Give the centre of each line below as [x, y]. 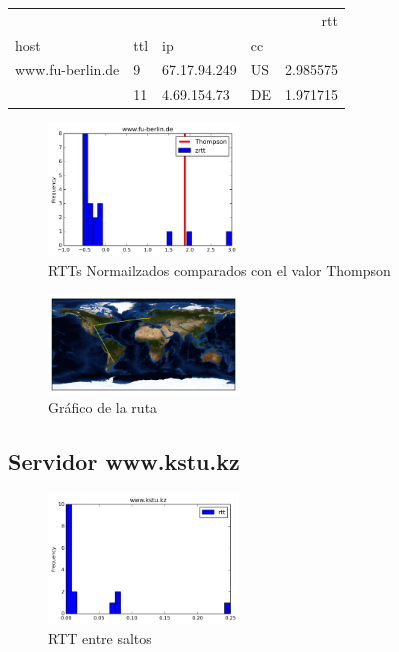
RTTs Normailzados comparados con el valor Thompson [219, 270]
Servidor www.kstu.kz [124, 461]
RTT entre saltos [100, 637]
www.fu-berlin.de [67, 69]
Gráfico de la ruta [103, 407]
